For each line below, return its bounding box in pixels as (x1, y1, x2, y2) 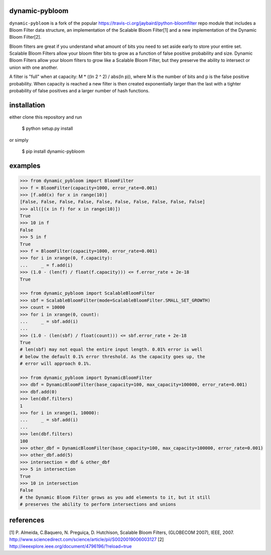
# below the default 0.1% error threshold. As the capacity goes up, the (20, 353, 205, 359)
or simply (9, 137, 29, 143)
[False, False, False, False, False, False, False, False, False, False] (20, 199, 205, 205)
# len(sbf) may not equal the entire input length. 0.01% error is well (20, 347, 203, 352)
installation (9, 101, 45, 109)
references (9, 516, 45, 525)
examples (9, 161, 41, 170)
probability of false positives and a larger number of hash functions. (9, 88, 150, 94)
